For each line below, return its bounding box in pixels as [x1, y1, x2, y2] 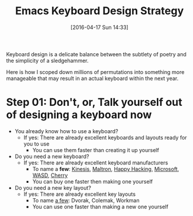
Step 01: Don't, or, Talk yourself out [6, 96, 182, 109]
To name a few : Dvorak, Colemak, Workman [32, 196, 140, 204]
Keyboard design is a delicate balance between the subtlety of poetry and [6, 50, 186, 57]
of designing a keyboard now [6, 108, 152, 122]
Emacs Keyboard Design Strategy [15, 4, 184, 18]
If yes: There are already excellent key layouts [23, 191, 136, 198]
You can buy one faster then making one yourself [32, 178, 153, 185]
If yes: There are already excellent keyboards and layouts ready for [23, 134, 188, 141]
